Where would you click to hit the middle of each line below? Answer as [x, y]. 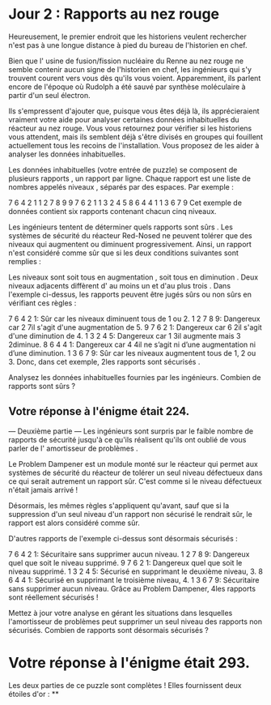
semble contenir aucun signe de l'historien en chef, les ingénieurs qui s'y [130, 69]
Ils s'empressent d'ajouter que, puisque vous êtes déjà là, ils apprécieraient [134, 111]
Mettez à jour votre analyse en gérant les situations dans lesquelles [121, 613]
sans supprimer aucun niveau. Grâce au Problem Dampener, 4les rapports [132, 588]
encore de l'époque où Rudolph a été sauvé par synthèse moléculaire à [127, 87]
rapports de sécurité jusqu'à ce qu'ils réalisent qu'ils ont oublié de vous [127, 439]
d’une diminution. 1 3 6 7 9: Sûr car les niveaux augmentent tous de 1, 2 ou [132, 352]
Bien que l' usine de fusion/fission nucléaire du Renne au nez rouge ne [126, 61]
